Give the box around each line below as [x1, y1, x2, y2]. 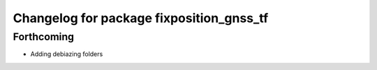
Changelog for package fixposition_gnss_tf [13, 10, 269, 26]
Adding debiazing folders [30, 50, 103, 58]
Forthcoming [13, 30, 75, 43]
